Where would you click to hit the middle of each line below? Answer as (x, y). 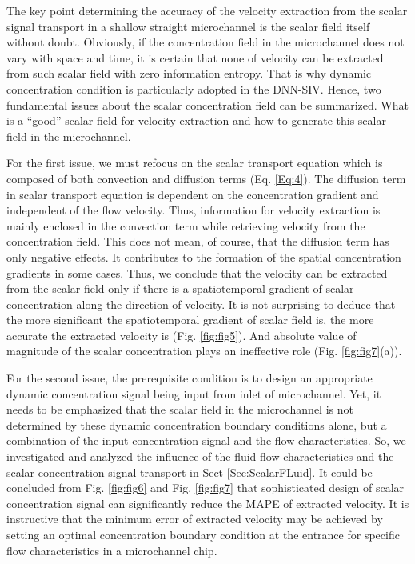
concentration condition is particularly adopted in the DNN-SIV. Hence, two (194, 88)
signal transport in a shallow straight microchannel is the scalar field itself (188, 26)
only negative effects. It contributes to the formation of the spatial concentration (204, 256)
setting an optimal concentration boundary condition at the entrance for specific (203, 534)
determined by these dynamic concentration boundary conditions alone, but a (197, 424)
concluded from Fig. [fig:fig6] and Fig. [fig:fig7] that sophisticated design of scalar (206, 488)
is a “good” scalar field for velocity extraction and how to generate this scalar (196, 120)
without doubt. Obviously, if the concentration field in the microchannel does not (206, 42)
